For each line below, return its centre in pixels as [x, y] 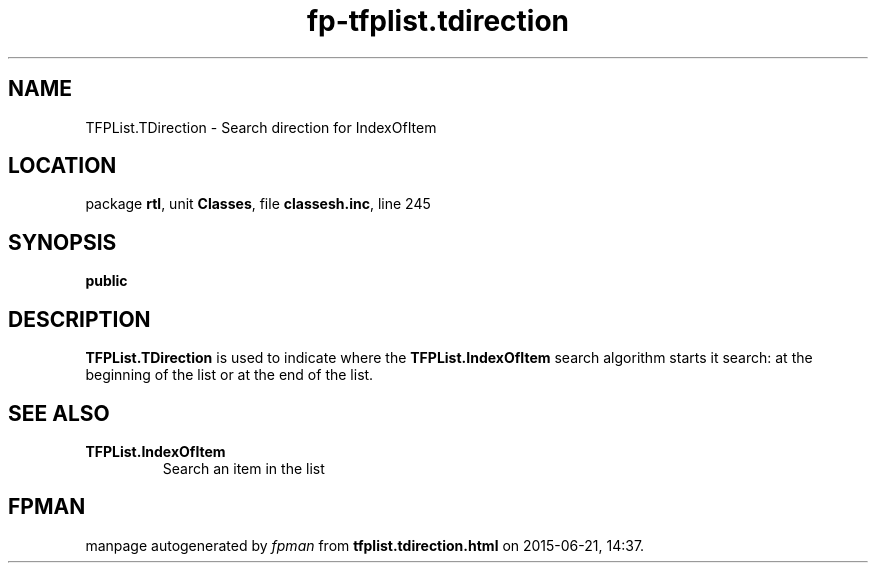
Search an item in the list [243, 468]
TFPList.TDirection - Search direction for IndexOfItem [261, 127]
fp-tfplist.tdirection [438, 21]
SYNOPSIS [62, 242]
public [106, 281]
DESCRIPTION [79, 319]
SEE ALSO [59, 413]
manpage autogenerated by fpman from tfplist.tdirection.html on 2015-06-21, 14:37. [365, 545]
